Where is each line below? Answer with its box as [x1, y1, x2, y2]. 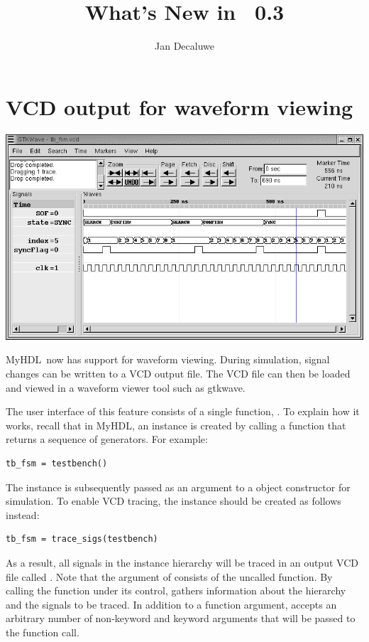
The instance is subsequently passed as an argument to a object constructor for [6, 479, 351, 494]
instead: [6, 507, 40, 522]
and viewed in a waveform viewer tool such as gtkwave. [6, 380, 246, 395]
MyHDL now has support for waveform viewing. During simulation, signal [6, 352, 330, 367]
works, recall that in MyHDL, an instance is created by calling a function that [6, 417, 346, 432]
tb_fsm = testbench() [6, 458, 108, 469]
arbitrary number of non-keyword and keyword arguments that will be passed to [6, 611, 356, 626]
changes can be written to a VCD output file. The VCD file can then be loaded [6, 366, 351, 380]
